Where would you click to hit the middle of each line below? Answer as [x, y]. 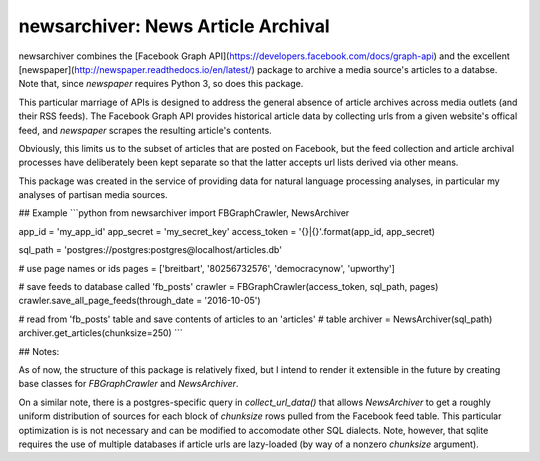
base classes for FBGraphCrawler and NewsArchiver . [128, 384]
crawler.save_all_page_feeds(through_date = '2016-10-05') [139, 301]
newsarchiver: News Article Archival [174, 26]
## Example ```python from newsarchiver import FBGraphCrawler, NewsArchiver [184, 213]
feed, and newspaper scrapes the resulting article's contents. [145, 130]
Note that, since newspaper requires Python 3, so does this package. [161, 84]
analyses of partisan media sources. [93, 195]
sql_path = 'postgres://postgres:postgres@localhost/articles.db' [150, 250]
